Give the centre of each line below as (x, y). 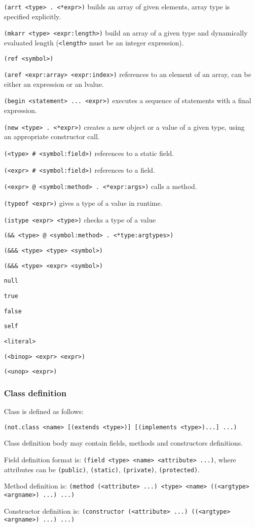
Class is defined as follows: (44, 411)
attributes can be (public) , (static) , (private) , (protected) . (102, 469)
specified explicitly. (33, 16)
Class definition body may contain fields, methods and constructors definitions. (124, 443)
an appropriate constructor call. (52, 136)
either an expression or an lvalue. (54, 84)
